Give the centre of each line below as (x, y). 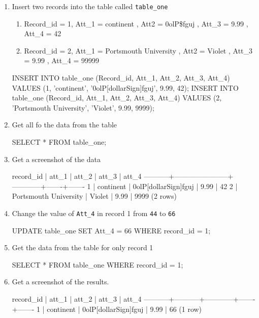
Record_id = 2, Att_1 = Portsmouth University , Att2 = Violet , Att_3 (138, 50)
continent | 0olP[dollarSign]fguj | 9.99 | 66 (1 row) (124, 309)
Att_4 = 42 (43, 33)
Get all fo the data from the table (64, 125)
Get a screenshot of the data (56, 159)
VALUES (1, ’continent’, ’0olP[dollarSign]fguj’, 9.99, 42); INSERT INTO (125, 87)
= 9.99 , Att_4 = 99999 (61, 60)
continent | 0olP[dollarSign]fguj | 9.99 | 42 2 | (167, 186)
